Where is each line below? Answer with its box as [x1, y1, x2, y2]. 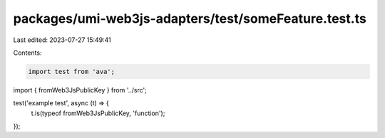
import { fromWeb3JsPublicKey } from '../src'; [13, 85, 148, 94]
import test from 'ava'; [28, 68, 115, 75]
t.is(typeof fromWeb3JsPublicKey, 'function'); [31, 109, 165, 117]
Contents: [13, 48, 42, 57]
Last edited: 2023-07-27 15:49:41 [13, 36, 112, 44]
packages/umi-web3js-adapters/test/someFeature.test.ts [13, 11, 366, 26]
